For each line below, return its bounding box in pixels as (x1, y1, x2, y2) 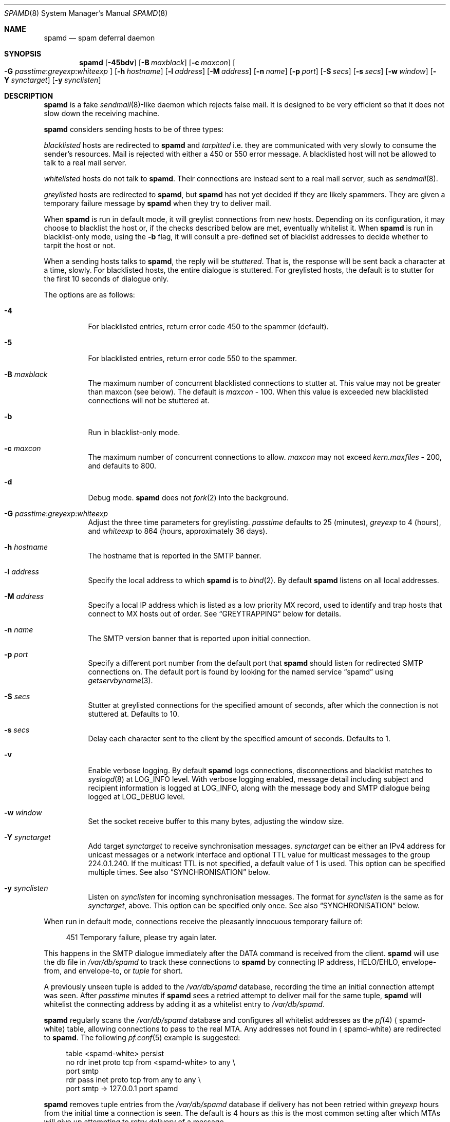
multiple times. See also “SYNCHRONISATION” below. (88, 868, 270, 876)
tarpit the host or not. (44, 241, 116, 250)
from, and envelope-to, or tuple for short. (44, 966, 183, 975)
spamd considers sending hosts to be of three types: (44, 125, 224, 134)
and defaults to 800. (88, 461, 157, 470)
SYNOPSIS (4, 49, 42, 58)
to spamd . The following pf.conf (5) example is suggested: (44, 1033, 240, 1042)
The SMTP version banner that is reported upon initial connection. (88, 634, 311, 643)
